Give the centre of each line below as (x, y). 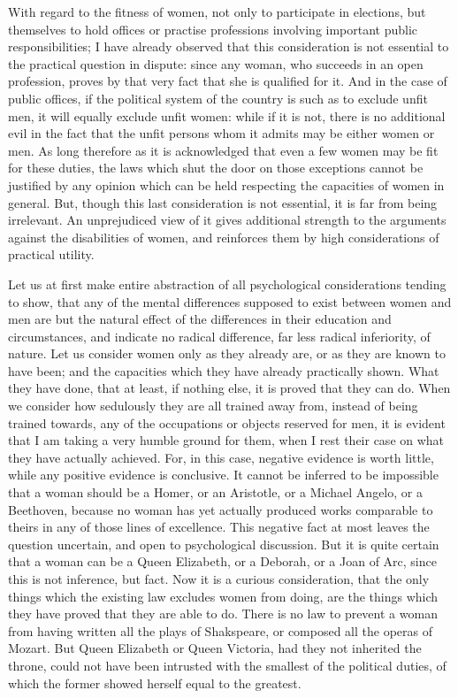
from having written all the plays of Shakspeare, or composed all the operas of (221, 630)
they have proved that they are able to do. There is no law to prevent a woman (223, 614)
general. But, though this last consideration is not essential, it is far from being (223, 202)
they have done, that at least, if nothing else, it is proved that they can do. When (229, 388)
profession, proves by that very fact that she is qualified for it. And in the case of (228, 81)
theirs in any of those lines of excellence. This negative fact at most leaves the (219, 527)
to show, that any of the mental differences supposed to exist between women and (230, 301)
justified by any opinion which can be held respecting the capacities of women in (226, 184)
